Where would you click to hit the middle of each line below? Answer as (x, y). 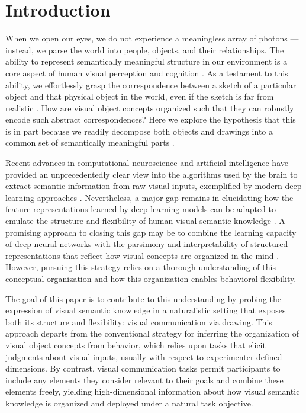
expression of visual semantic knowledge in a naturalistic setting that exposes (146, 310)
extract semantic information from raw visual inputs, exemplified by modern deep (154, 186)
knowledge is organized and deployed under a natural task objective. (129, 403)
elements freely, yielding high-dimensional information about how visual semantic (153, 391)
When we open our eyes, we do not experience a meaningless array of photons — (152, 38)
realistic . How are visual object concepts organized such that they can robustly (150, 108)
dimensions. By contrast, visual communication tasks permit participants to (143, 368)
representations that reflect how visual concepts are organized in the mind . (142, 255)
